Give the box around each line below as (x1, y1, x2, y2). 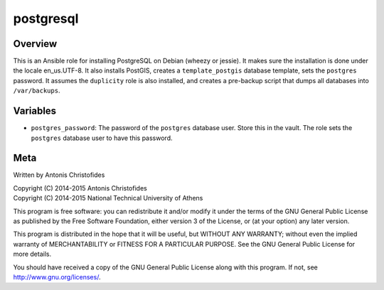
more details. (13, 249, 52, 259)
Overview (13, 38, 58, 50)
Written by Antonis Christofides (13, 171, 105, 179)
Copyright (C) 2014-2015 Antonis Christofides (13, 183, 147, 192)
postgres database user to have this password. (31, 134, 173, 142)
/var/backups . (13, 86, 60, 95)
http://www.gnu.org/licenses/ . (13, 272, 101, 281)
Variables (13, 105, 57, 117)
